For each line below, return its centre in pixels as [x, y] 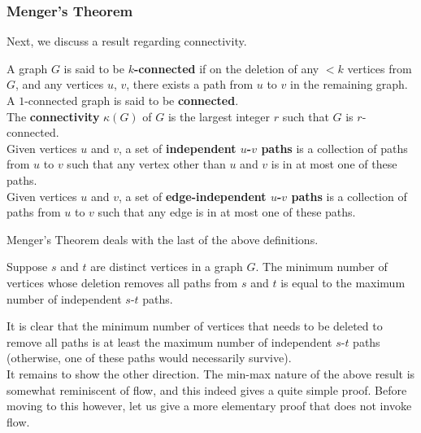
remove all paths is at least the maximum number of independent [169, 341]
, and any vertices [60, 84]
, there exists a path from [190, 84]
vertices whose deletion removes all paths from [122, 282]
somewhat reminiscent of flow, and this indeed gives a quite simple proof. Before [207, 389]
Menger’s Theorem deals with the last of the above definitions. [163, 239]
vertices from [380, 68]
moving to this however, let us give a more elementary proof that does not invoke [209, 406]
